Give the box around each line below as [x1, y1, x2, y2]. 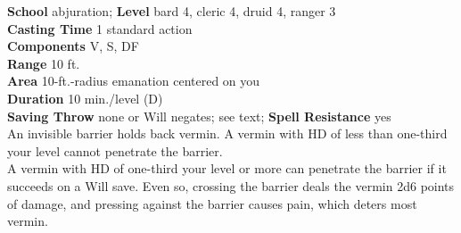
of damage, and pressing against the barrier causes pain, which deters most [7, 194, 417, 212]
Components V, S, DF [7, 37, 139, 55]
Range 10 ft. [7, 54, 80, 72]
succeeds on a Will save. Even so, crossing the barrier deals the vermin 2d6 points [7, 176, 455, 195]
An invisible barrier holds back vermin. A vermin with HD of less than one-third [7, 124, 448, 143]
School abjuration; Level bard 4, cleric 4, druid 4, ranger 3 [7, 2, 336, 20]
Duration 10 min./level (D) [7, 88, 163, 107]
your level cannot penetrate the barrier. [7, 141, 223, 160]
